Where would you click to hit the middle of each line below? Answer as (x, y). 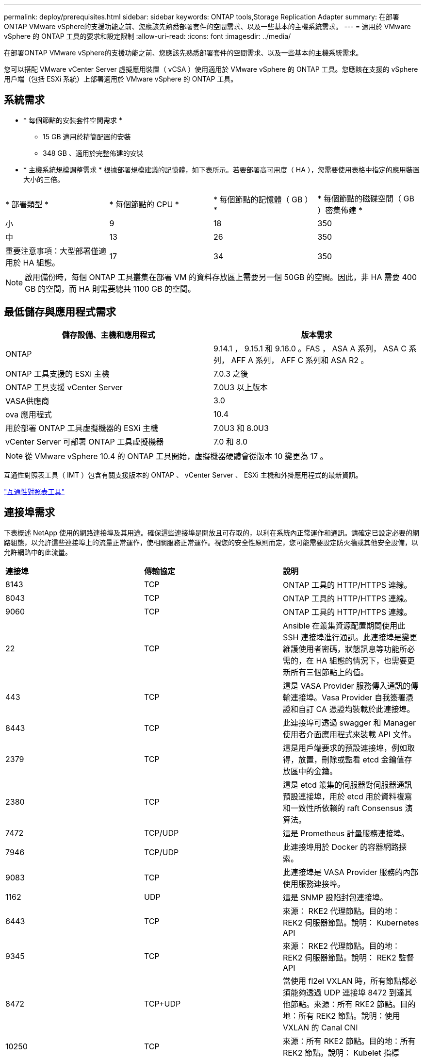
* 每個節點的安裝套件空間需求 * (73, 120)
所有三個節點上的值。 (329, 672)
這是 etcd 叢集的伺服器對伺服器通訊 (347, 785)
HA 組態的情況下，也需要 (361, 660)
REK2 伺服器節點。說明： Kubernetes (351, 922)
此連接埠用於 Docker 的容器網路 (341, 847)
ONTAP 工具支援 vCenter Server (64, 387)
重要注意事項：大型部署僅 (52, 251)
